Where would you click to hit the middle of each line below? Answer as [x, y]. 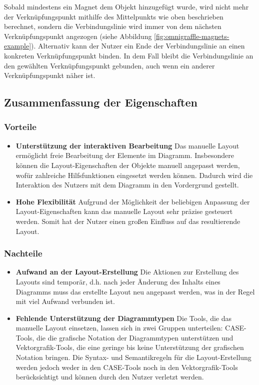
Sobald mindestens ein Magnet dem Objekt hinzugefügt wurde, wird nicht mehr [126, 6]
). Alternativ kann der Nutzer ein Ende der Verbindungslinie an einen [138, 46]
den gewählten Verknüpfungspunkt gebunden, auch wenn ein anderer [109, 65]
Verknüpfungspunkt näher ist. [50, 75]
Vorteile [20, 127]
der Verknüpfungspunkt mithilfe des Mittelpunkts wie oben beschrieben [114, 16]
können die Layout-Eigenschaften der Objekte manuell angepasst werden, [128, 165]
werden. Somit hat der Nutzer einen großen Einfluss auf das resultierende [128, 221]
